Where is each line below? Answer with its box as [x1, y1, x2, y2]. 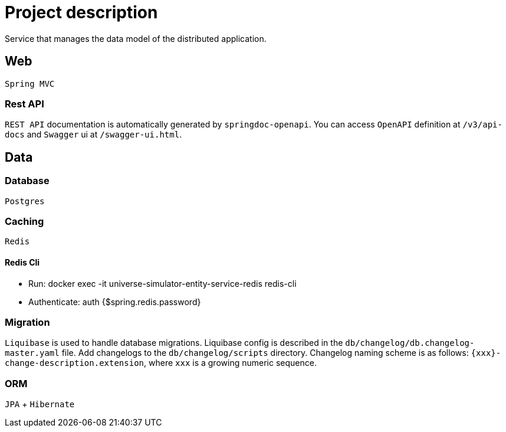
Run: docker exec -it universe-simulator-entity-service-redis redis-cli [28, 278, 297, 289]
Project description [5, 2, 158, 22]
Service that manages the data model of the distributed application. [5, 33, 267, 44]
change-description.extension [5, 358, 144, 368]
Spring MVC [5, 78, 55, 89]
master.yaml [5, 348, 60, 358]
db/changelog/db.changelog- [345, 338, 475, 348]
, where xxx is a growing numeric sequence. [144, 358, 317, 368]
